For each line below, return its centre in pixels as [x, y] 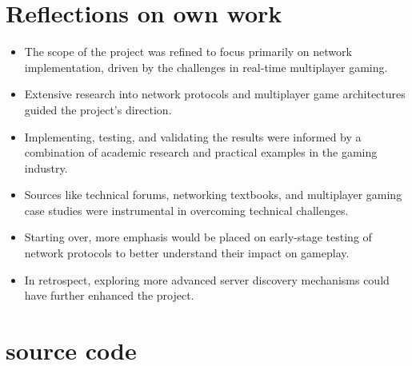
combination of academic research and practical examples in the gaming [201, 152]
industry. [46, 167]
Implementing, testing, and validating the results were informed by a [193, 136]
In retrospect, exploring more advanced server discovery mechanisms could [207, 279]
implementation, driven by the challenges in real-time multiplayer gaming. [206, 67]
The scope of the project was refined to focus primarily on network [188, 52]
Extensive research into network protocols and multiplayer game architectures [215, 94]
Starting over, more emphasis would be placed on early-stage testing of [198, 237]
